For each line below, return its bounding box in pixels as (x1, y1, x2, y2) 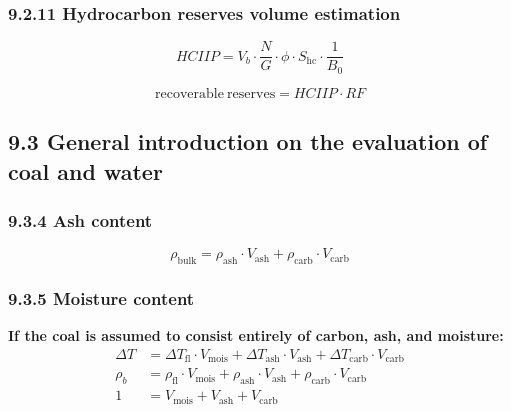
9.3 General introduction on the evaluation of (8, 126, 488, 157)
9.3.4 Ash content (8, 207, 153, 232)
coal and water (8, 155, 163, 186)
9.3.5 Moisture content (8, 285, 195, 310)
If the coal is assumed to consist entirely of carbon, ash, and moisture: (8, 325, 504, 346)
